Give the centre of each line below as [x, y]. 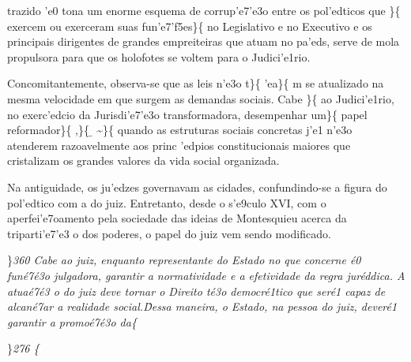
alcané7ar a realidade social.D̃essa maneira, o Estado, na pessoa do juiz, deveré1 [202, 306]
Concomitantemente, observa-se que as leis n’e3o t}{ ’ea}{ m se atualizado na [196, 83]
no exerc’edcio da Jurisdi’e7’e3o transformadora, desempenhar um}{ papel [187, 114]
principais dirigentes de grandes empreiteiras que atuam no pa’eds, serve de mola [204, 41]
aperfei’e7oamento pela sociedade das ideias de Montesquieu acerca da [177, 218]
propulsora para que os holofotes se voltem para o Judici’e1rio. [159, 56]
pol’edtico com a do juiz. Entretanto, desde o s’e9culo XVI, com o [167, 202]
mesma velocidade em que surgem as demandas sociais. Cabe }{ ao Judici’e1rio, [201, 98]
